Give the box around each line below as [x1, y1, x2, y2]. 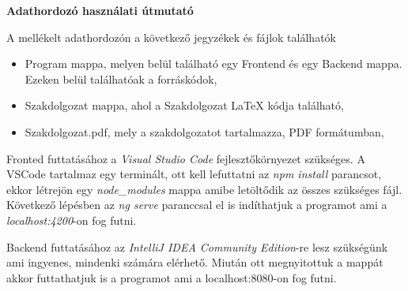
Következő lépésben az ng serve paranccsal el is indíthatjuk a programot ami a [6, 196, 387, 213]
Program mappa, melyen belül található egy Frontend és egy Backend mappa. [25, 55, 402, 72]
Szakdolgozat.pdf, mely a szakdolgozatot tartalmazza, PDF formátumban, [25, 123, 384, 140]
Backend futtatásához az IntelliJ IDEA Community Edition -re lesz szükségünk [6, 238, 388, 255]
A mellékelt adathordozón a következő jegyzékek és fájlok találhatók [6, 28, 336, 45]
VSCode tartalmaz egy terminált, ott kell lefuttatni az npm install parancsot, [6, 166, 382, 182]
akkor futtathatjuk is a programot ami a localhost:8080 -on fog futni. [6, 269, 337, 285]
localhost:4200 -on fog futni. [6, 211, 137, 228]
